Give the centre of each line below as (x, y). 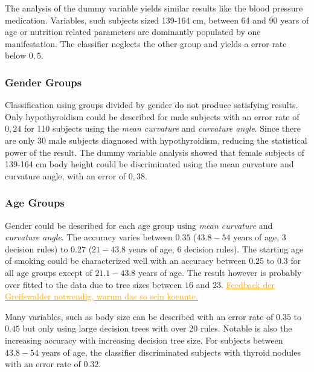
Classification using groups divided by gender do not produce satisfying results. (152, 105)
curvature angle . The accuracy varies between (89, 237)
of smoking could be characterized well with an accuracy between (126, 261)
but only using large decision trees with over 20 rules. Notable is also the (157, 328)
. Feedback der (248, 284)
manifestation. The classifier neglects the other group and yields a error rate (146, 43)
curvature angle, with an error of (66, 175)
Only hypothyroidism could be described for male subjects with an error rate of (152, 116)
